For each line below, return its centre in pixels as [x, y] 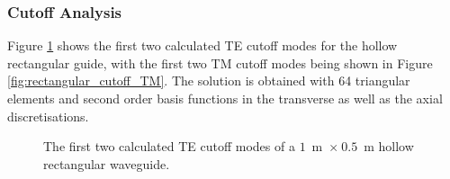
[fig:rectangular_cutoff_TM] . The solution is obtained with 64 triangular [209, 81]
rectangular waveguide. [107, 163]
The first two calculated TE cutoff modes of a [169, 146]
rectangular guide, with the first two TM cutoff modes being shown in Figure [220, 63]
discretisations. [48, 116]
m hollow [389, 146]
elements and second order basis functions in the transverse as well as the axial [225, 98]
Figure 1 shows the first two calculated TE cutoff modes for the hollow [202, 45]
